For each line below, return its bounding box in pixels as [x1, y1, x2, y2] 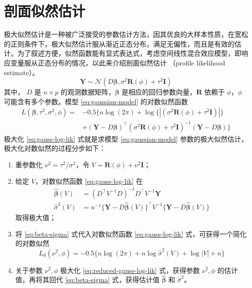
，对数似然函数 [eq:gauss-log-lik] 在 [35, 176, 143, 186]
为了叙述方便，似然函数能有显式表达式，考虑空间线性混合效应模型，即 [17, 48, 241, 58]
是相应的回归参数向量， [122, 87, 197, 97]
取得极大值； [15, 212, 56, 222]
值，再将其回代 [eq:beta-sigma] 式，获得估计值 [15, 274, 159, 285]
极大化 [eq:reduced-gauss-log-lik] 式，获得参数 [60, 265, 200, 275]
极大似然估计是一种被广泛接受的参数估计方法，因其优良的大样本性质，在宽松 [4, 29, 248, 39]
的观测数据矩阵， [61, 87, 115, 97]
